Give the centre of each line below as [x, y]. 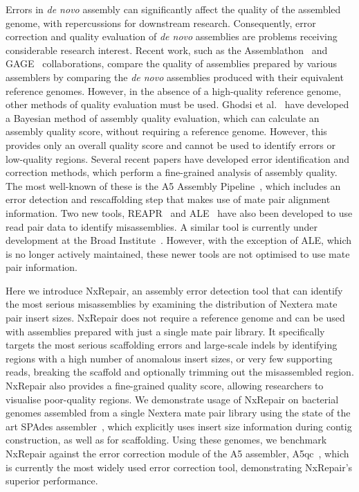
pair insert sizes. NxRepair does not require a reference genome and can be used [175, 318]
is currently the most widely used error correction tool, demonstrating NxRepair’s [179, 467]
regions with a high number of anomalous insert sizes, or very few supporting [169, 358]
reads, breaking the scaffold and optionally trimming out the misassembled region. [180, 372]
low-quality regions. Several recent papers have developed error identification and [178, 158]
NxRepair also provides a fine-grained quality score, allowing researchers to [165, 386]
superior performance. [52, 481]
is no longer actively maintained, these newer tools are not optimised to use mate [178, 253]
